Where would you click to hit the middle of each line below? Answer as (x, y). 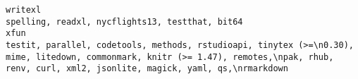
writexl (24, 10)
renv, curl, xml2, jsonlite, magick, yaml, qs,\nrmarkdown (147, 69)
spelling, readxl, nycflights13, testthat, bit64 (124, 22)
